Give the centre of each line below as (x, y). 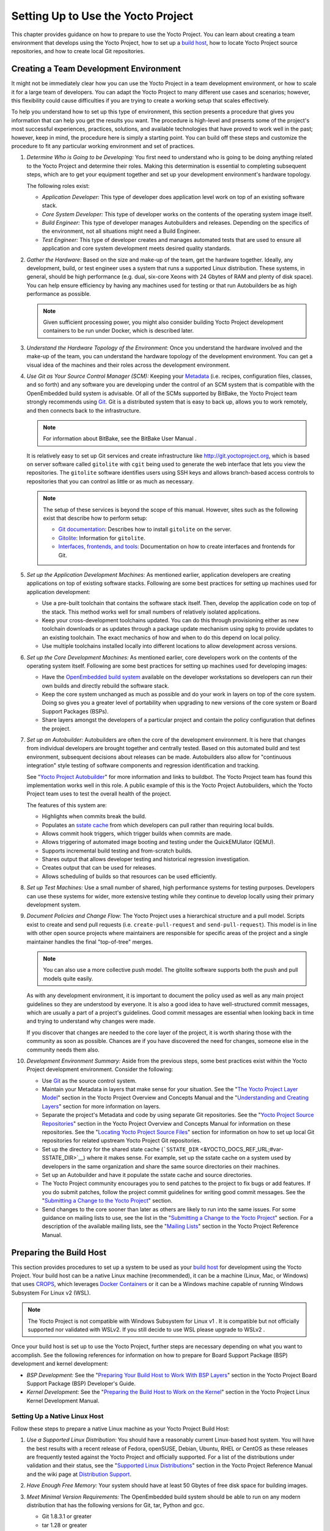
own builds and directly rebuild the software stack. (105, 685)
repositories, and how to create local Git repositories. (78, 51)
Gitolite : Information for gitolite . (102, 538)
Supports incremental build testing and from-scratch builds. (117, 851)
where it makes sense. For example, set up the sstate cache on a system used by (189, 1158)
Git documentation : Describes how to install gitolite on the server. (145, 529)
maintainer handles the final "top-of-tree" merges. (90, 942)
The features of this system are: (67, 805)
